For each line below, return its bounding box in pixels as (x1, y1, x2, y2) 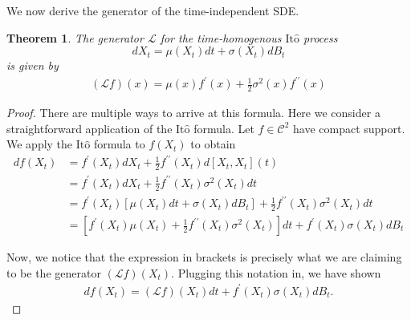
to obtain (190, 136, 236, 152)
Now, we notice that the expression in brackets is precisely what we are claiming (6, 249, 402, 265)
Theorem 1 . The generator (6, 29, 144, 46)
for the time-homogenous (160, 29, 282, 46)
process (303, 29, 338, 46)
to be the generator (6, 264, 101, 281)
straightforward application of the (6, 119, 173, 136)
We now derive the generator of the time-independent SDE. (6, 2, 299, 18)
